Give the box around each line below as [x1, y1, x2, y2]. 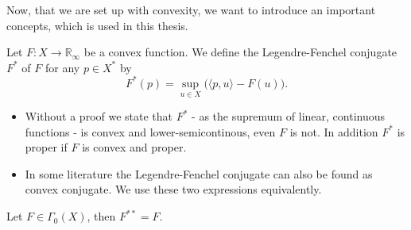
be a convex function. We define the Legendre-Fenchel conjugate [83, 44, 397, 60]
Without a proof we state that [25, 108, 173, 125]
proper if [25, 139, 68, 155]
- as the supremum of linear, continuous [192, 108, 386, 125]
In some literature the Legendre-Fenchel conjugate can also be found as [25, 165, 373, 182]
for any [45, 59, 80, 75]
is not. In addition [289, 123, 378, 140]
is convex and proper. [82, 139, 187, 155]
